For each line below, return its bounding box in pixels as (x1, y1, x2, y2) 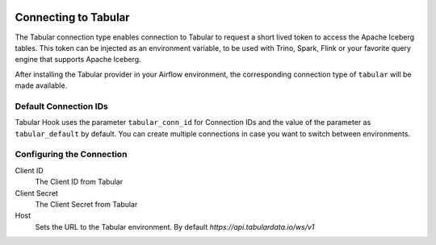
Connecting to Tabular (15, 10, 130, 24)
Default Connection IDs (15, 101, 108, 112)
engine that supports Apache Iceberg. (15, 55, 141, 64)
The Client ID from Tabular (35, 177, 124, 187)
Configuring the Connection (15, 149, 128, 160)
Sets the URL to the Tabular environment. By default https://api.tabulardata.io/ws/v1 (35, 222, 315, 231)
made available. (15, 81, 68, 90)
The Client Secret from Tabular (35, 199, 138, 209)
